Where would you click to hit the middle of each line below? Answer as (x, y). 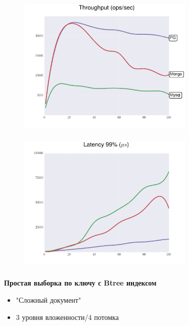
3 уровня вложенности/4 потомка (67, 317)
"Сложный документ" (49, 300)
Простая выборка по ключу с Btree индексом (80, 283)
